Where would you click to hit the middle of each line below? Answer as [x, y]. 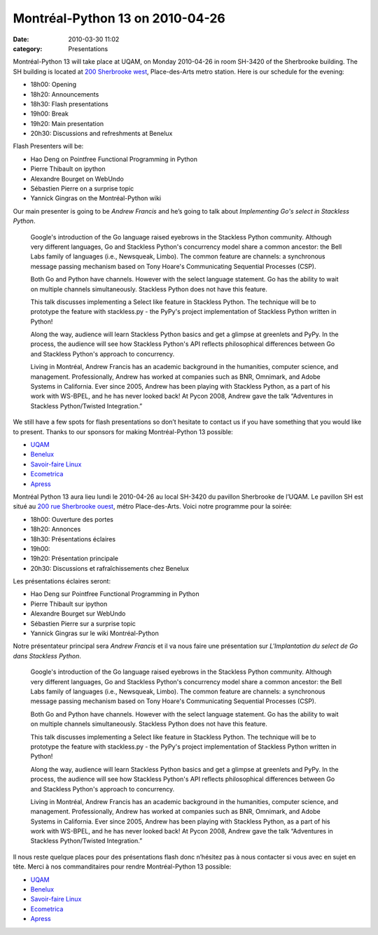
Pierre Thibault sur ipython [69, 604]
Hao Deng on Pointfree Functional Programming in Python [114, 159]
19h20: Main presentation [67, 123]
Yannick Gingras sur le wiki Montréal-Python [94, 633]
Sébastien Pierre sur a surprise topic [83, 623]
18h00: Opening [54, 85]
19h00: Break [50, 114]
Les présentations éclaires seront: [62, 581]
